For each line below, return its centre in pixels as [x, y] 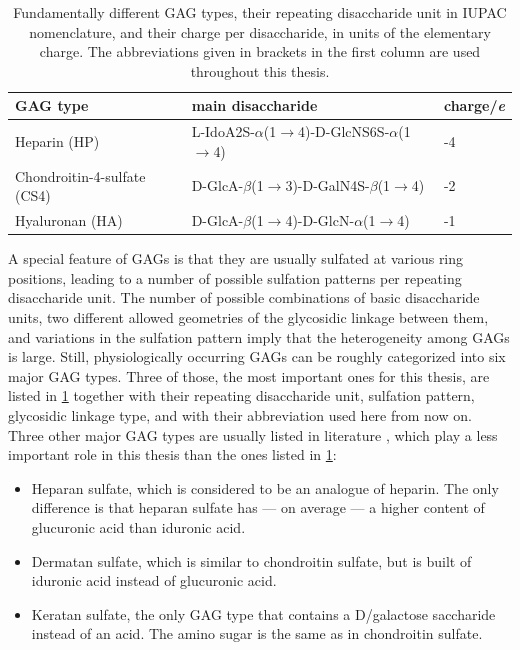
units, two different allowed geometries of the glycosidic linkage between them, [248, 316]
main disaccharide [254, 105]
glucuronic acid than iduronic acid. [138, 526]
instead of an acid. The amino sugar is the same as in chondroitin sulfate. [257, 633]
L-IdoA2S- [223, 131]
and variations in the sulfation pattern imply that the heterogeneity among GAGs [259, 336]
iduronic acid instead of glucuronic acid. [154, 580]
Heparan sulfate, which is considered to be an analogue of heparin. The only [265, 487]
